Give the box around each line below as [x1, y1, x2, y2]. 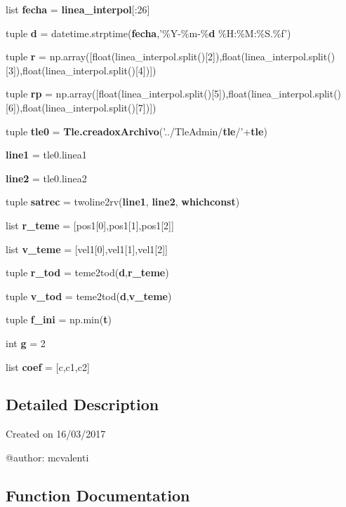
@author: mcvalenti [6, 449, 89, 464]
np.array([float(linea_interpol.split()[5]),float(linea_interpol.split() [55, 86, 342, 101]
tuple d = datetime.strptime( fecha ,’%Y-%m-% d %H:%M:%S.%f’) [6, 25, 291, 40]
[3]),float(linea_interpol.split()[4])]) [6, 62, 157, 77]
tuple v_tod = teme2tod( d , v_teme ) [6, 288, 172, 303]
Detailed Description [6, 393, 159, 415]
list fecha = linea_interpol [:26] [6, 2, 150, 16]
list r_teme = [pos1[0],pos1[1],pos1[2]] [6, 217, 174, 232]
